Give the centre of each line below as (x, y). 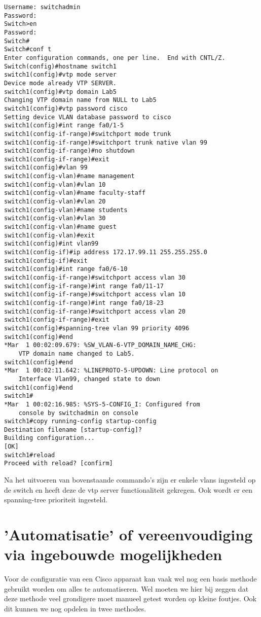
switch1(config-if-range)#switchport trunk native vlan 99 (106, 142)
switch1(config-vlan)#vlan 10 (55, 184)
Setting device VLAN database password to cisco (88, 117)
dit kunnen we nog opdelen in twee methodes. (75, 608)
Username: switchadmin (42, 7)
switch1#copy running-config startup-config (80, 421)
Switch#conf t (28, 49)
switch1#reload (30, 455)
